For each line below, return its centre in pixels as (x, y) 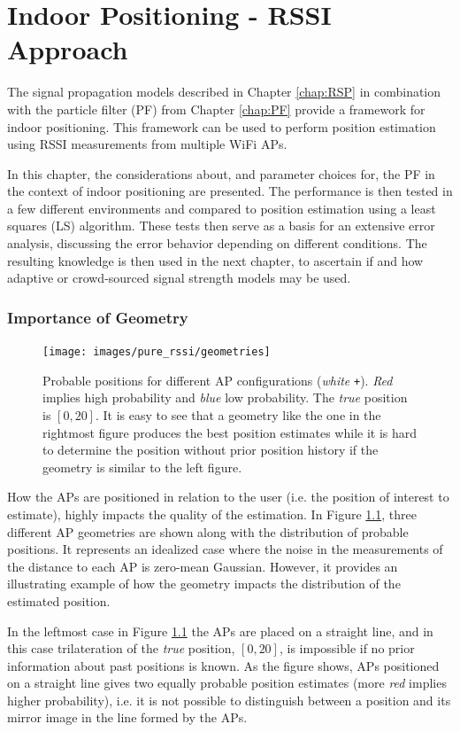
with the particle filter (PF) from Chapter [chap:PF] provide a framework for (216, 109)
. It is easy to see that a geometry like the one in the (238, 414)
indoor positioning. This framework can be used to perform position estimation (222, 126)
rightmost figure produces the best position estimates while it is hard (230, 432)
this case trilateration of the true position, (121, 648)
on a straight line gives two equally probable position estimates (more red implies (227, 683)
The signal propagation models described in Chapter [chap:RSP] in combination (224, 92)
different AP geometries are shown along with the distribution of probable (208, 531)
